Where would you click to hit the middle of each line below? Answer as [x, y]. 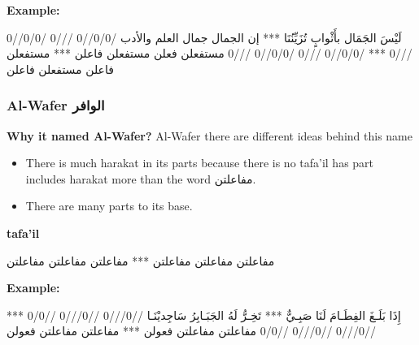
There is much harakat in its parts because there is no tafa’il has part [200, 163]
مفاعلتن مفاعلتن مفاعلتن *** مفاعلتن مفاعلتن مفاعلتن [141, 260]
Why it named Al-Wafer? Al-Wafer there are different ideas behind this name [209, 135]
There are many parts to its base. [109, 206]
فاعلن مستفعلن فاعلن [60, 69]
